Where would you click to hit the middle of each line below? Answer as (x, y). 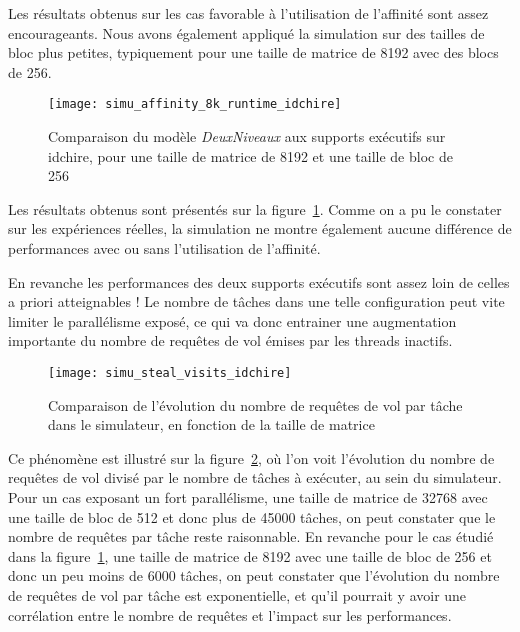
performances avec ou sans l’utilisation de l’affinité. (164, 248)
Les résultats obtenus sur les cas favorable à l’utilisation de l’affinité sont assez (248, 13)
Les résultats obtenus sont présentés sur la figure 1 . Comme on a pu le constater (255, 208)
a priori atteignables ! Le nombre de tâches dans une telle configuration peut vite (256, 301)
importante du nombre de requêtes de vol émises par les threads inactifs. (230, 340)
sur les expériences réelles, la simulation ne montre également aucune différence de (260, 228)
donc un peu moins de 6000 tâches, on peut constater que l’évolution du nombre (254, 575)
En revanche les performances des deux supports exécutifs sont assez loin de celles (259, 281)
